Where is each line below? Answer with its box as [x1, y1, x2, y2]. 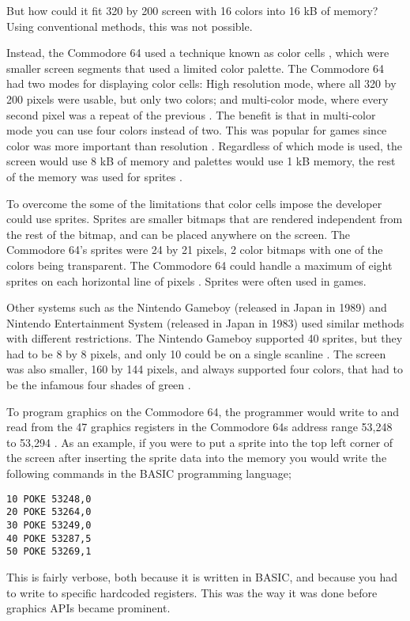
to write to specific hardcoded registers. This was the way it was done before [6, 584, 378, 600]
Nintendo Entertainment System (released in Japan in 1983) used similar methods [6, 314, 404, 331]
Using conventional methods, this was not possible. [6, 17, 253, 34]
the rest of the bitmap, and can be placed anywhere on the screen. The [6, 225, 351, 242]
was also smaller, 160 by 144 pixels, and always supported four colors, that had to [6, 361, 403, 377]
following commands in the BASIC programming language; [6, 465, 292, 482]
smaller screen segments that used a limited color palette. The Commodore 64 [6, 59, 385, 76]
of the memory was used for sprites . [6, 168, 182, 184]
